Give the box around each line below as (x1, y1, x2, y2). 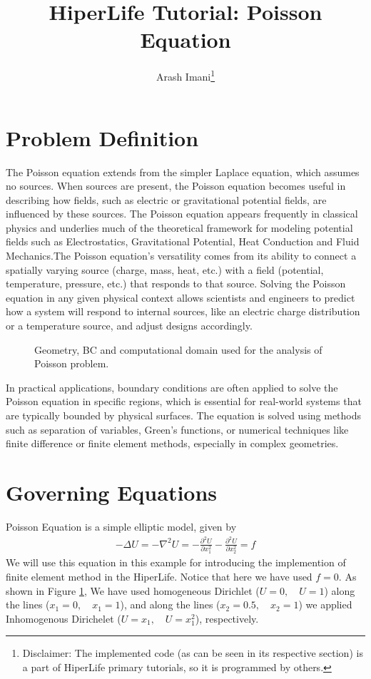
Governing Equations (6, 477, 218, 506)
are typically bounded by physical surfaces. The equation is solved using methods (6, 408, 362, 422)
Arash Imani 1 (156, 67, 215, 83)
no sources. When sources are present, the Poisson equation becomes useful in (6, 178, 346, 193)
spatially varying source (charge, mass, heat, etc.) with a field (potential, (6, 262, 324, 277)
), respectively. (195, 611, 259, 626)
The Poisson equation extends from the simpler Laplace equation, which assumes (6, 164, 360, 179)
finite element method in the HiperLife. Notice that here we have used (6, 569, 312, 584)
